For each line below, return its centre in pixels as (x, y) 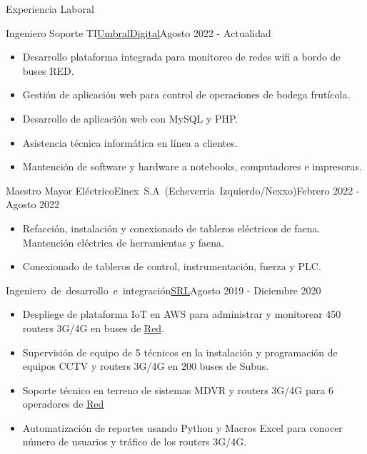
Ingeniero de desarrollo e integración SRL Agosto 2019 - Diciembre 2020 (164, 290)
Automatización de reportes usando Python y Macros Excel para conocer (182, 427)
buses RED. (48, 70)
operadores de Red (63, 404)
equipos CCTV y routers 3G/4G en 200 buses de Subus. (146, 366)
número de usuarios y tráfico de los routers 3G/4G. (135, 442)
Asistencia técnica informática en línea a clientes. (130, 142)
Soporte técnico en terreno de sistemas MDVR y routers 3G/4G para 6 (178, 389)
